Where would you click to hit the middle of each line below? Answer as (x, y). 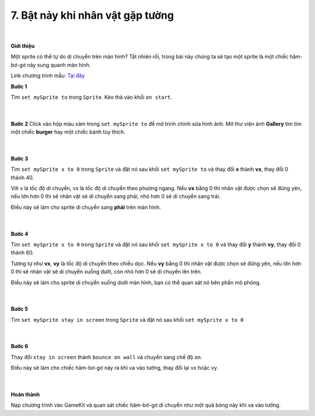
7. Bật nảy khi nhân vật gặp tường (92, 15)
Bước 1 (19, 86)
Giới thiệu (23, 46)
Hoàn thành (25, 394)
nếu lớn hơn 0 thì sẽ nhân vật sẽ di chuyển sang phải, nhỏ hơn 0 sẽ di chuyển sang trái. (116, 197)
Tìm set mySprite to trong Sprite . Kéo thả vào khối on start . (91, 97)
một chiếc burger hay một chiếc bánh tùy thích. (68, 132)
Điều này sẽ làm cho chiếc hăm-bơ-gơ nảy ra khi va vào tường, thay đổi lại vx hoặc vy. (115, 368)
